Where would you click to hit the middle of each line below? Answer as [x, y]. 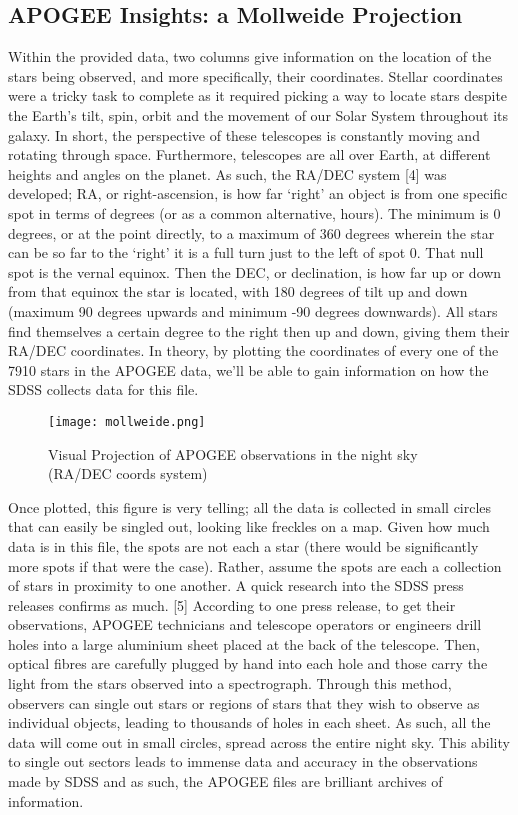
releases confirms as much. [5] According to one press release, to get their [232, 604]
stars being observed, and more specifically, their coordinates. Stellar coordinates [255, 75]
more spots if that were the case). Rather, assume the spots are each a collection [255, 565]
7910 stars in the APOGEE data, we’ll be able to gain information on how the [248, 369]
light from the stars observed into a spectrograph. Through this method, [230, 683]
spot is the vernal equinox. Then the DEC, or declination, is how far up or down [255, 271]
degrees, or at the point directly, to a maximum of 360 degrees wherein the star [251, 232]
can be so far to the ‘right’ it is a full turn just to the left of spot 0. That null [246, 252]
